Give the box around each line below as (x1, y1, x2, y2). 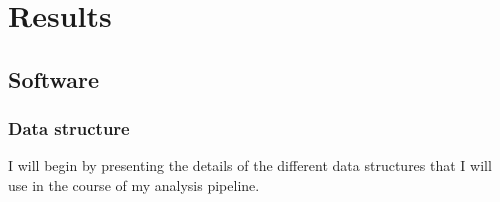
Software (8, 63, 100, 94)
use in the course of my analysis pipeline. (8, 174, 260, 195)
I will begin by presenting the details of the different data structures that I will (8, 155, 492, 176)
